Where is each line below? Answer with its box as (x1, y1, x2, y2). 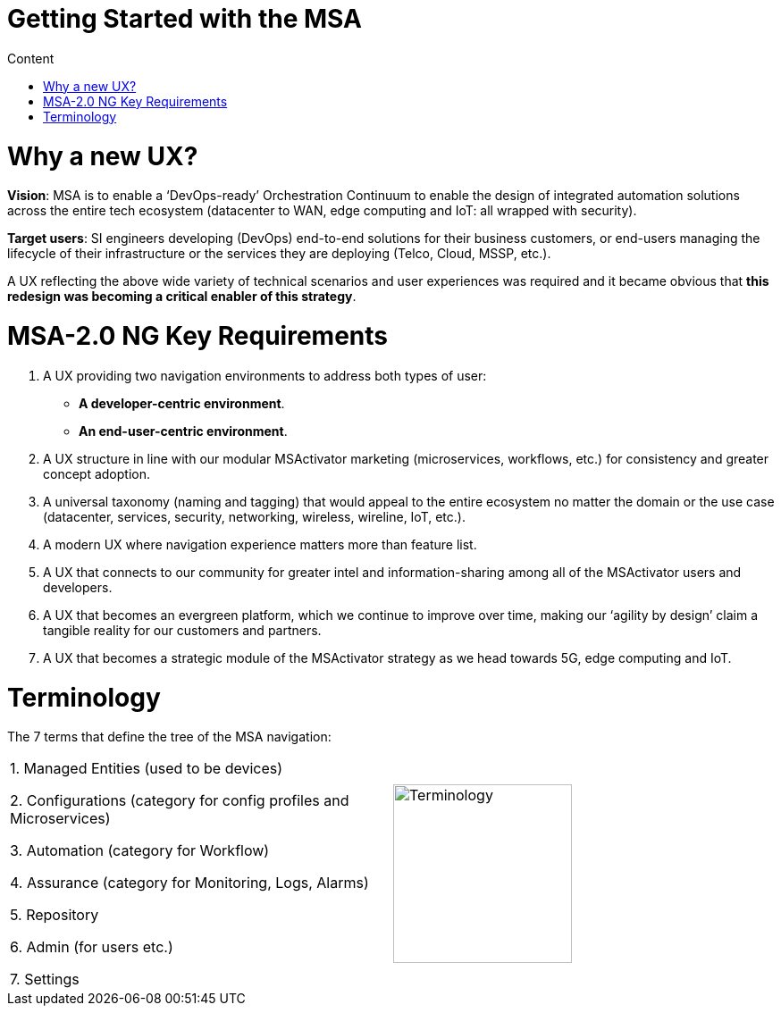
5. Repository (10, 906, 99, 925)
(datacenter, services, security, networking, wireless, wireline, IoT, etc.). (43, 508, 466, 524)
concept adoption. (43, 465, 150, 481)
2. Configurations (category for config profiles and (10, 791, 349, 810)
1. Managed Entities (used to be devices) (10, 759, 283, 778)
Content (7, 50, 55, 66)
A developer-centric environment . (79, 395, 285, 411)
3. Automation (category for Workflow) (10, 841, 270, 860)
